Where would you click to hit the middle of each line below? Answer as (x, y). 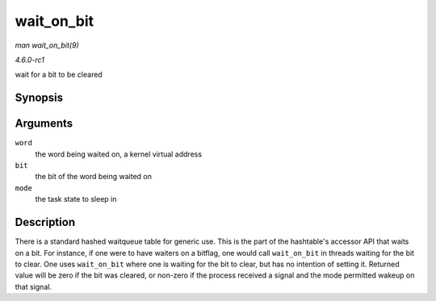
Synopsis (39, 98)
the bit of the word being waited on (94, 177)
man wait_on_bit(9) (47, 45)
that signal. (34, 286)
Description (45, 222)
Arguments (44, 124)
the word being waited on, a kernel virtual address (118, 154)
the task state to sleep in (76, 199)
